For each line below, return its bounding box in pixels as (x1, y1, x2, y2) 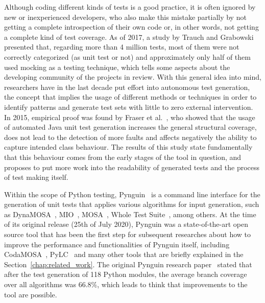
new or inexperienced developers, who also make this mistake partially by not (4, 11, 247, 22)
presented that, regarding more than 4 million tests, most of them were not (4, 41, 239, 52)
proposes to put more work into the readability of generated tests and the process (4, 161, 260, 172)
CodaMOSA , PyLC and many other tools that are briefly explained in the (4, 249, 244, 260)
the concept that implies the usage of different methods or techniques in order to (4, 91, 257, 102)
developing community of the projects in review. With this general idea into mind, (4, 72, 261, 82)
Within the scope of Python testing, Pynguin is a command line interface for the (4, 189, 260, 199)
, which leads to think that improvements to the (97, 279, 248, 290)
